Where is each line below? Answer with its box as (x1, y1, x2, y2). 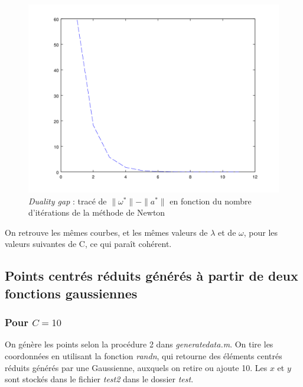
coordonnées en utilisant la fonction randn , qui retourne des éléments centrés (5, 349, 282, 362)
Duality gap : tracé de (28, 194, 107, 207)
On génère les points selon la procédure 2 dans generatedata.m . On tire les (5, 338, 273, 350)
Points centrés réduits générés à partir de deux (5, 266, 298, 285)
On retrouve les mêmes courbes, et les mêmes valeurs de (5, 226, 208, 238)
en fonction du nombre (170, 194, 252, 207)
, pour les (243, 226, 278, 238)
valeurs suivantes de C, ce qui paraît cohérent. (5, 238, 172, 250)
